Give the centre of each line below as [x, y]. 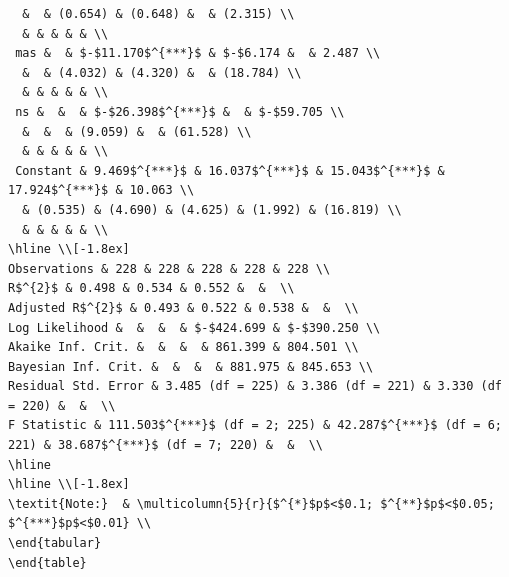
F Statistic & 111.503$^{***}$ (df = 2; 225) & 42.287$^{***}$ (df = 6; [255, 425]
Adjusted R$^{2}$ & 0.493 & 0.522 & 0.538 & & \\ [183, 307]
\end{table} [47, 562]
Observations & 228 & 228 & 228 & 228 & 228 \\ [169, 268]
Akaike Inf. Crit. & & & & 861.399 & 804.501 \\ [183, 347]
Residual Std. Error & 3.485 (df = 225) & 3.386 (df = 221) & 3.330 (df [255, 386]
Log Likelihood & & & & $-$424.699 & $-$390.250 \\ [194, 327]
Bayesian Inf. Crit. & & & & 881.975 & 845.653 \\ [191, 366]
